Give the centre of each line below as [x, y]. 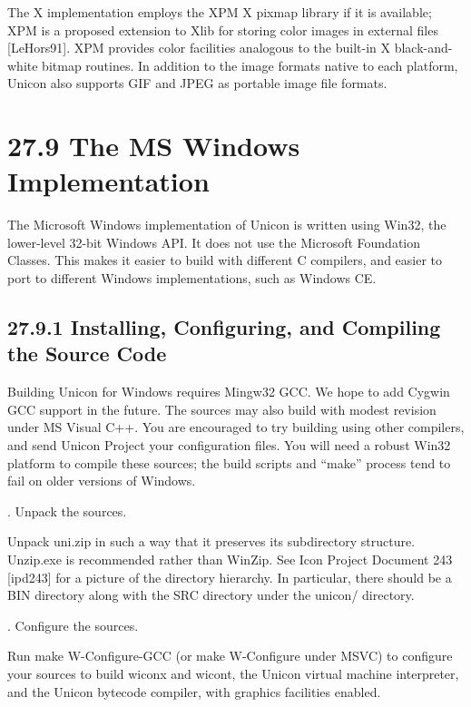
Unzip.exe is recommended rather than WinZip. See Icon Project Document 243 [230, 559]
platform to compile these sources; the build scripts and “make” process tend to [229, 462]
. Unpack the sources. [67, 511]
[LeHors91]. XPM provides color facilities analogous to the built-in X [199, 48]
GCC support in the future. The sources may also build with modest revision [222, 409]
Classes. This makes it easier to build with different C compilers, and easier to [225, 260]
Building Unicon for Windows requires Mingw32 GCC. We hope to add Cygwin [229, 392]
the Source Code [87, 353]
